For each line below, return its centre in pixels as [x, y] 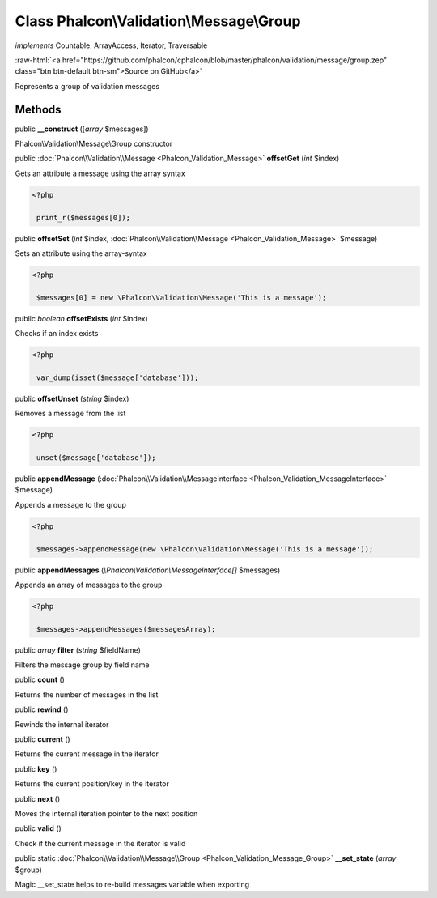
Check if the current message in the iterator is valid [100, 843]
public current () [42, 739]
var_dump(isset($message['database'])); [118, 377]
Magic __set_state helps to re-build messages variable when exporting [132, 884]
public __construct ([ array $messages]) [82, 129]
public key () [36, 768]
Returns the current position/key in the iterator [92, 784]
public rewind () [42, 709]
